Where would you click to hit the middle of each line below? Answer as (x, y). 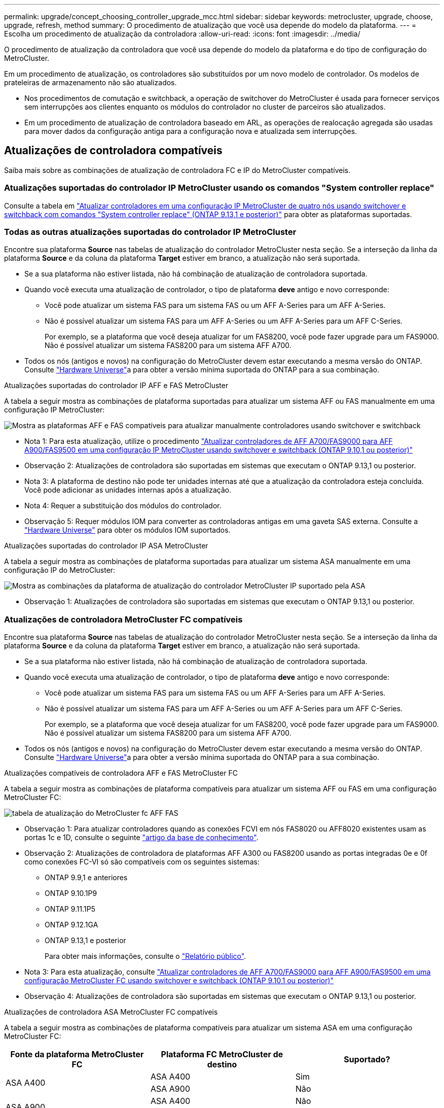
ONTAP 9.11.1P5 (70, 909)
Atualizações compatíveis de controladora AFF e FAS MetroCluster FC (121, 773)
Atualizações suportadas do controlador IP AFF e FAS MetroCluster (116, 386)
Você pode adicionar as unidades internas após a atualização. (128, 490)
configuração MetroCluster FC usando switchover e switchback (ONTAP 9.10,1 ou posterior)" (179, 981)
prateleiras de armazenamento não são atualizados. (90, 82)
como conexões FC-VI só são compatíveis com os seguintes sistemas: (142, 862)
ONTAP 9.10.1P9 (71, 893)
